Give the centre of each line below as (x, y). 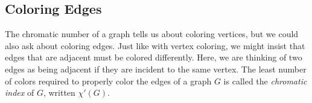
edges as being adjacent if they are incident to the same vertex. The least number (156, 69)
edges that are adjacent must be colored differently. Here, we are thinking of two (154, 57)
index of (20, 93)
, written (59, 93)
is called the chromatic (265, 81)
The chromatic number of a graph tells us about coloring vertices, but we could (152, 34)
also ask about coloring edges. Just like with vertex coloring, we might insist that (155, 45)
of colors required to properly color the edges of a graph (108, 81)
